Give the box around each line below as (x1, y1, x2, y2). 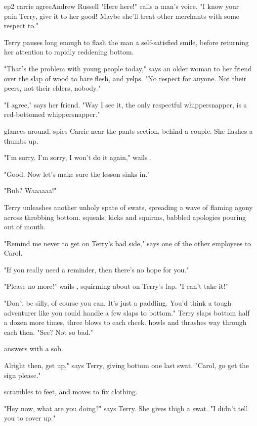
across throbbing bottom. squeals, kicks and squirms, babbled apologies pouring (4, 212, 246, 222)
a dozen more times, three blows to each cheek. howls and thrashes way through (4, 317, 247, 327)
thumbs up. (4, 135, 39, 146)
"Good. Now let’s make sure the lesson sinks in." (4, 168, 150, 179)
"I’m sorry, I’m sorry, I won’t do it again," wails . (4, 152, 152, 162)
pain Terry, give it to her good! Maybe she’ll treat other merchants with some (4, 10, 240, 21)
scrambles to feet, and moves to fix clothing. (4, 386, 138, 397)
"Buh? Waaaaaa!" (4, 185, 57, 196)
